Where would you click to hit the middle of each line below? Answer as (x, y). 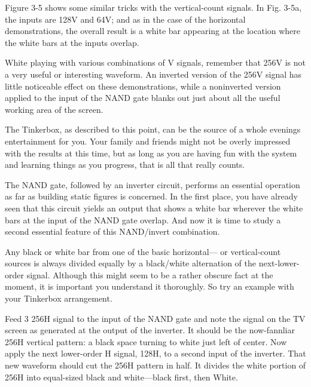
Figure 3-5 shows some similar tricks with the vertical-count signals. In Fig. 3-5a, (153, 7)
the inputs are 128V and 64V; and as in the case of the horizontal (125, 19)
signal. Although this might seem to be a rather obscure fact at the (150, 274)
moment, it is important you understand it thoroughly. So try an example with (150, 286)
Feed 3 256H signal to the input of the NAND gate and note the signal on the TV (155, 318)
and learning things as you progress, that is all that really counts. (125, 165)
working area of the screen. (54, 109)
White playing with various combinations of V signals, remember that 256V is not (155, 62)
